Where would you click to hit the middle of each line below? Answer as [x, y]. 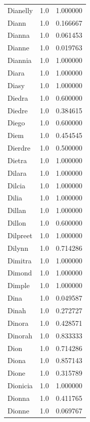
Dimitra [20, 260]
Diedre [18, 110]
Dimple [19, 285]
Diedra [18, 97]
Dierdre [19, 148]
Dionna [19, 398]
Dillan [17, 210]
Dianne [18, 48]
